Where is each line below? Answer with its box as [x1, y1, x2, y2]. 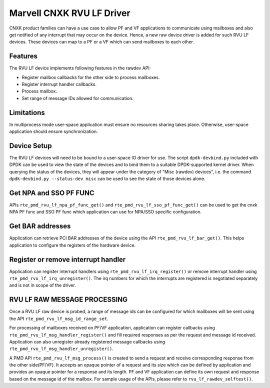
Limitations [9, 108, 45, 117]
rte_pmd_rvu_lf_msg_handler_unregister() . [9, 345, 113, 352]
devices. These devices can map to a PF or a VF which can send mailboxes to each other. [9, 39, 194, 45]
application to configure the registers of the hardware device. [9, 242, 136, 248]
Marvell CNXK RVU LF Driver [9, 7, 130, 18]
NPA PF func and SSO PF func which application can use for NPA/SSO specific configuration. [9, 209, 202, 215]
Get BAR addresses [9, 222, 71, 230]
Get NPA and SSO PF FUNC [9, 188, 94, 197]
